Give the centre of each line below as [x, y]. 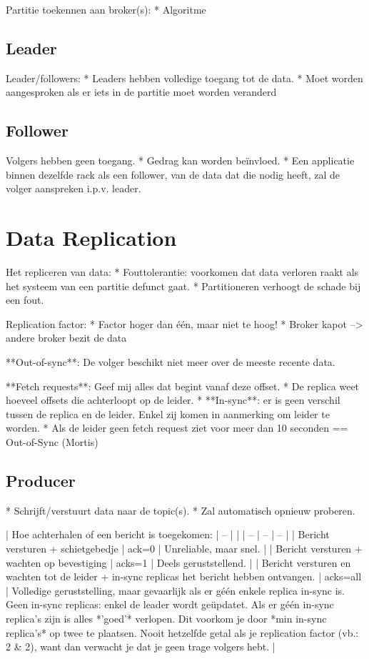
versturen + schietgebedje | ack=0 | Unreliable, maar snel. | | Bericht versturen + [184, 549]
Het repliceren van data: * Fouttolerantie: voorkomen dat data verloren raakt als [182, 272]
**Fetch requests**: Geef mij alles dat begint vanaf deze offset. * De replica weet [183, 386]
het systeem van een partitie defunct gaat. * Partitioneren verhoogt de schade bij [183, 286]
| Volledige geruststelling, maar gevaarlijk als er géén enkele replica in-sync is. [175, 590]
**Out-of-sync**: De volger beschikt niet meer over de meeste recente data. [171, 362]
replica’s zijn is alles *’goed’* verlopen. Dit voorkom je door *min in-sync [166, 618]
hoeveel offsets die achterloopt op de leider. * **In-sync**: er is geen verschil [173, 400]
